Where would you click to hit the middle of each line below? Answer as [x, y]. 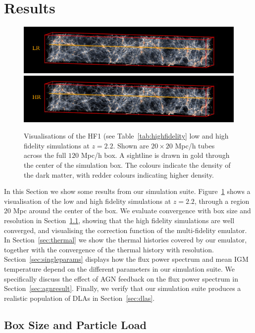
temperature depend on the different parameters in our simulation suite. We [119, 269]
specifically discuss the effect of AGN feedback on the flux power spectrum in [121, 278]
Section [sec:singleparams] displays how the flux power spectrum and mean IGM [126, 259]
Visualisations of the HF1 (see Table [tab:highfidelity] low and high [126, 136]
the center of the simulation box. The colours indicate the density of [127, 165]
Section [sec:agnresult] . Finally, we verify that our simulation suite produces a [123, 288]
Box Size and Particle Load [75, 324]
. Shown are [131, 145]
